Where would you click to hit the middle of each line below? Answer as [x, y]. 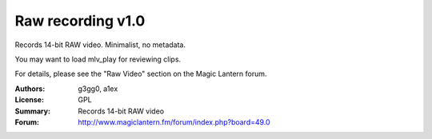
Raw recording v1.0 [80, 21]
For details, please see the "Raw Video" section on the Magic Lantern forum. [141, 74]
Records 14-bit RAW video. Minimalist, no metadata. [100, 45]
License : [29, 100]
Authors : [30, 89]
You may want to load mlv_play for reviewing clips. [98, 59]
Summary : [33, 111]
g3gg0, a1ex [98, 89]
